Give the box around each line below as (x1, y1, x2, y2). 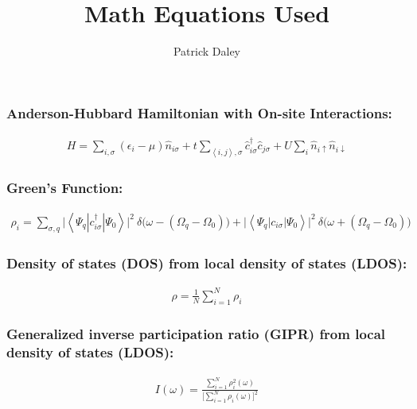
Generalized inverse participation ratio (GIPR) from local (6, 324, 386, 344)
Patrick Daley (173, 43, 241, 60)
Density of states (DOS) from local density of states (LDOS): (6, 253, 407, 272)
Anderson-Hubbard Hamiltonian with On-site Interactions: (6, 102, 392, 122)
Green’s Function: (6, 177, 123, 197)
